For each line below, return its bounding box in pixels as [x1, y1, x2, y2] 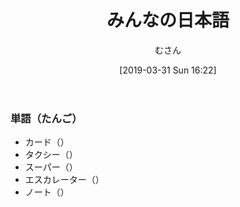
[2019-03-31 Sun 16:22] [119, 64, 217, 76]
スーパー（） [24, 161, 78, 173]
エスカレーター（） [24, 174, 105, 186]
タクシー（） [24, 149, 78, 161]
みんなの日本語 [106, 9, 230, 32]
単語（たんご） [10, 111, 83, 125]
